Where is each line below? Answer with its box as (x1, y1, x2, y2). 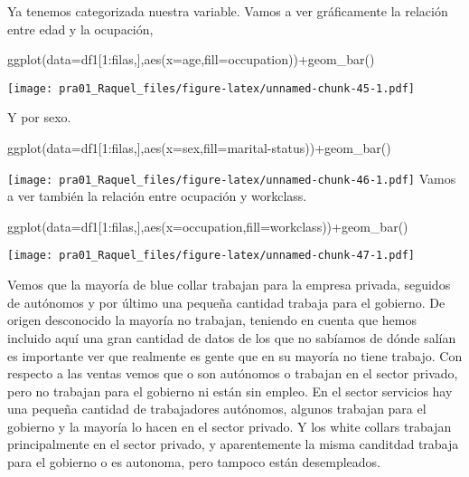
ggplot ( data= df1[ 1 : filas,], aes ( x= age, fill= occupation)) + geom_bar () (7, 50, 375, 69)
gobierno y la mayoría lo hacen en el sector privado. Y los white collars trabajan (7, 416, 452, 435)
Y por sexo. (7, 108, 71, 127)
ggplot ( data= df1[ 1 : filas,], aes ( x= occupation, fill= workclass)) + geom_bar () (7, 216, 408, 235)
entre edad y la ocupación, (7, 19, 154, 38)
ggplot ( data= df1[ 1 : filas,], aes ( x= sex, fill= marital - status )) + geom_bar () (7, 138, 391, 157)
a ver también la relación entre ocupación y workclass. (7, 186, 307, 205)
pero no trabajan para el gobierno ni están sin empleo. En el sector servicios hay (7, 381, 453, 400)
